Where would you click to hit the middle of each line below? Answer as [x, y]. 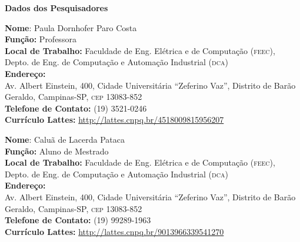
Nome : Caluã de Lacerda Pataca [65, 139]
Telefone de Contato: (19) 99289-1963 [78, 220]
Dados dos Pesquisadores [56, 8]
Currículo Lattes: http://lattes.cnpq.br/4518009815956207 [114, 120]
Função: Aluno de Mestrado [57, 151]
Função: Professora [41, 39]
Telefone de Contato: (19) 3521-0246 [76, 108]
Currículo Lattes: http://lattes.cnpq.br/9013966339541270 [114, 231]
